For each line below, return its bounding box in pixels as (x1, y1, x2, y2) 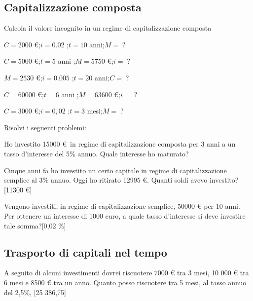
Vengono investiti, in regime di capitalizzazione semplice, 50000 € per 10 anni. (4, 201, 240, 211)
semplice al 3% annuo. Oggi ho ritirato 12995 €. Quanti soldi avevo (4, 175, 208, 185)
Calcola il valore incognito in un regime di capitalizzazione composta (4, 23, 212, 33)
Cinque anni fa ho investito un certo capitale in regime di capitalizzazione (4, 165, 227, 175)
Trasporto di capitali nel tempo (4, 244, 167, 260)
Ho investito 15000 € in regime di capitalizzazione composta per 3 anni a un (4, 139, 236, 149)
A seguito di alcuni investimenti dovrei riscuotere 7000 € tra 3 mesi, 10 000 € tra (4, 267, 249, 278)
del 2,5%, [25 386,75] (4, 287, 66, 297)
